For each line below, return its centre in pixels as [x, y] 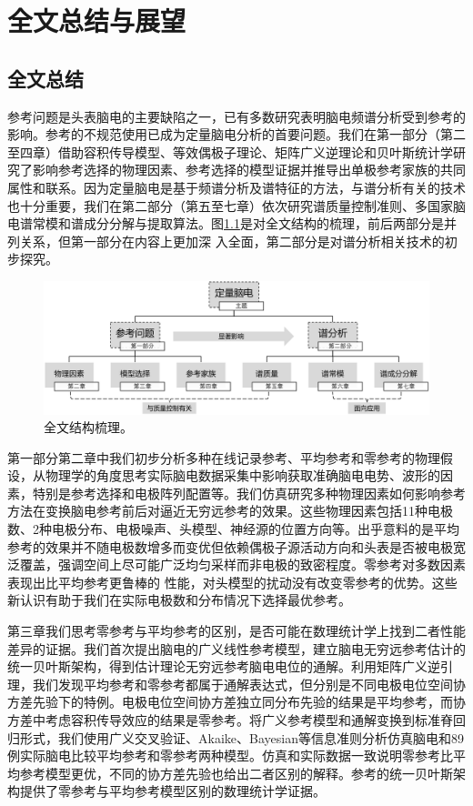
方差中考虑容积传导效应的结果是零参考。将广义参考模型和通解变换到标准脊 [230, 720]
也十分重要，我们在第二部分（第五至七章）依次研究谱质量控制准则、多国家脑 [236, 205]
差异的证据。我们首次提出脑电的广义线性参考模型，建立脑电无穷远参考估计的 [236, 648]
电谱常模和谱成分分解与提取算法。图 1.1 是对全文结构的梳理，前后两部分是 [226, 223]
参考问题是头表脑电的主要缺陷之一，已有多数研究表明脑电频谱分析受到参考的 [236, 116]
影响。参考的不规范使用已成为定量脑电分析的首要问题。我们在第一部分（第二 [236, 134]
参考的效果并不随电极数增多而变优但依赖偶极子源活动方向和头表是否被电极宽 [236, 546]
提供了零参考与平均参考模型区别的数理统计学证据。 [172, 791]
